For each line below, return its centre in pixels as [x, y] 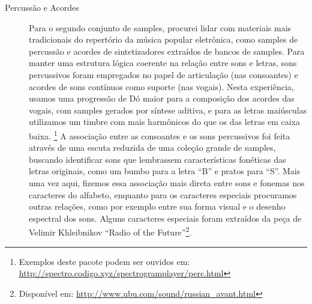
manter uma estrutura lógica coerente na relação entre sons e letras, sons [163, 63]
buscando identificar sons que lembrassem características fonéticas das [157, 159]
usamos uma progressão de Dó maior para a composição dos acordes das [162, 98]
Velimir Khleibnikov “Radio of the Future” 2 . [110, 231]
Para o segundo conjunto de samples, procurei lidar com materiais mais [160, 27]
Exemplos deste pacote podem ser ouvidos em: [104, 261]
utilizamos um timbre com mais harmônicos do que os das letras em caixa [165, 122]
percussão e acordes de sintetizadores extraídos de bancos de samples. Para [167, 51]
